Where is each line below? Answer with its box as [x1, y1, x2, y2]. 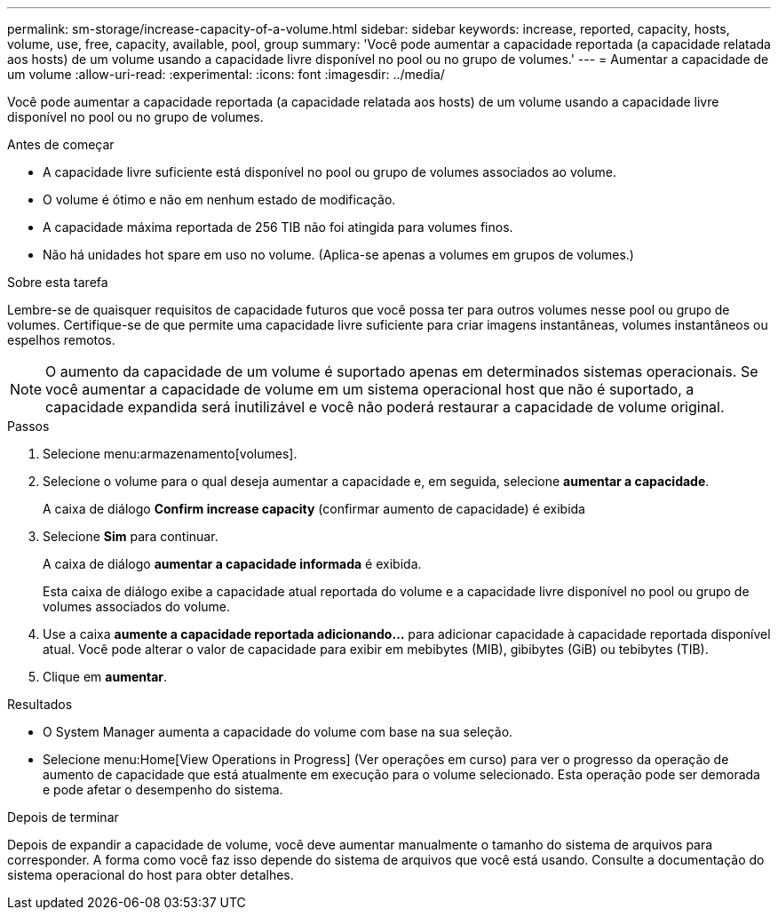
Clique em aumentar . [43, 669, 168, 684]
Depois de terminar [7, 809, 119, 825]
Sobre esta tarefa [7, 275, 108, 290]
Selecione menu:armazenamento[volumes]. [43, 446, 298, 461]
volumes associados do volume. [43, 599, 231, 614]
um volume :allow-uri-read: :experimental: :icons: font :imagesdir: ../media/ [7, 67, 445, 82]
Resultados [7, 697, 73, 712]
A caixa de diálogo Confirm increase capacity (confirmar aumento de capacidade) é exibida [43, 501, 585, 516]
